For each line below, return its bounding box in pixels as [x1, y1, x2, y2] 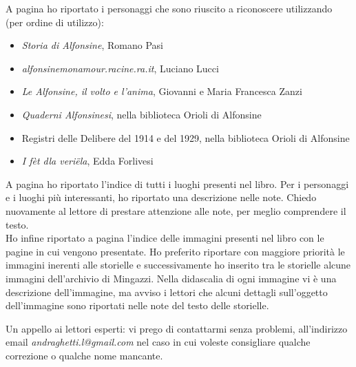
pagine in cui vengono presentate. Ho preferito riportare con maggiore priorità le [6, 244, 345, 258]
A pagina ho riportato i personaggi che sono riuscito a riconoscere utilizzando [6, 1, 333, 15]
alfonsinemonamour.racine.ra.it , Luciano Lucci [21, 61, 219, 75]
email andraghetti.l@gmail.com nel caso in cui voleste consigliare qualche [6, 335, 311, 349]
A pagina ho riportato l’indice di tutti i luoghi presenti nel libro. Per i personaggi [6, 176, 349, 191]
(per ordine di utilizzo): [6, 14, 104, 29]
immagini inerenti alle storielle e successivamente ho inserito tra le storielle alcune [6, 258, 351, 272]
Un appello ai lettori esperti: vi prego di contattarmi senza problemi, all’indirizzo [6, 321, 348, 335]
